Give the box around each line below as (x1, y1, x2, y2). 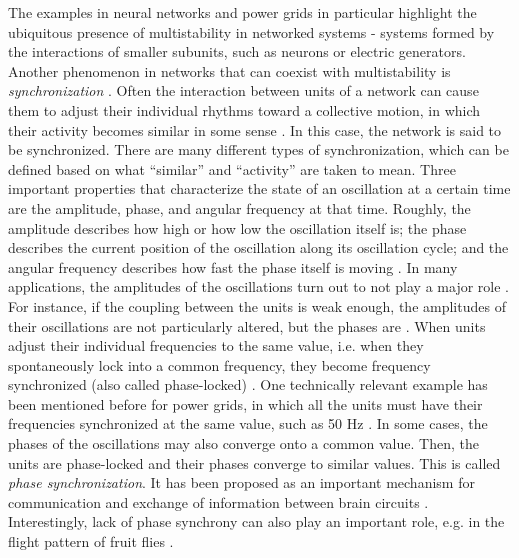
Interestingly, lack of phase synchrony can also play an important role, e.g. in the (8, 511, 505, 532)
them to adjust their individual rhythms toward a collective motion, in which (8, 99, 481, 120)
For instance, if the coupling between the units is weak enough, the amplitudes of (8, 295, 506, 316)
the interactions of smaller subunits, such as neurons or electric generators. (8, 41, 466, 62)
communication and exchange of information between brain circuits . (8, 491, 429, 512)
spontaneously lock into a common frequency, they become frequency (8, 354, 431, 375)
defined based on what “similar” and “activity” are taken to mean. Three (8, 158, 456, 179)
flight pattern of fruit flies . (8, 531, 174, 552)
